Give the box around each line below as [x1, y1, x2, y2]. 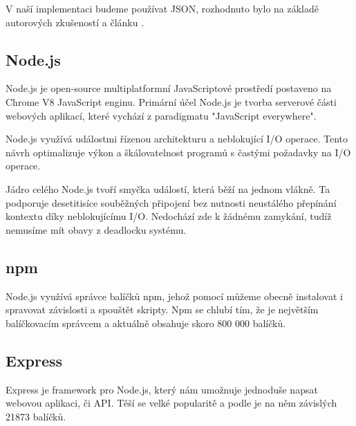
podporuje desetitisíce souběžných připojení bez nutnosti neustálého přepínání [6, 195, 337, 210]
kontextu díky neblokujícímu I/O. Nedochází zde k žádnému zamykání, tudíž [6, 209, 332, 223]
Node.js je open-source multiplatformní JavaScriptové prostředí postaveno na [6, 81, 332, 95]
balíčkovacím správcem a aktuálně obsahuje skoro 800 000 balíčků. [6, 315, 286, 330]
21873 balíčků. [6, 409, 66, 423]
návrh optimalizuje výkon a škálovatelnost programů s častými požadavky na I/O [6, 145, 351, 159]
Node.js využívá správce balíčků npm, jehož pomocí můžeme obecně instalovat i [6, 288, 343, 303]
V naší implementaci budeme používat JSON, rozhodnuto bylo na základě [6, 1, 319, 15]
